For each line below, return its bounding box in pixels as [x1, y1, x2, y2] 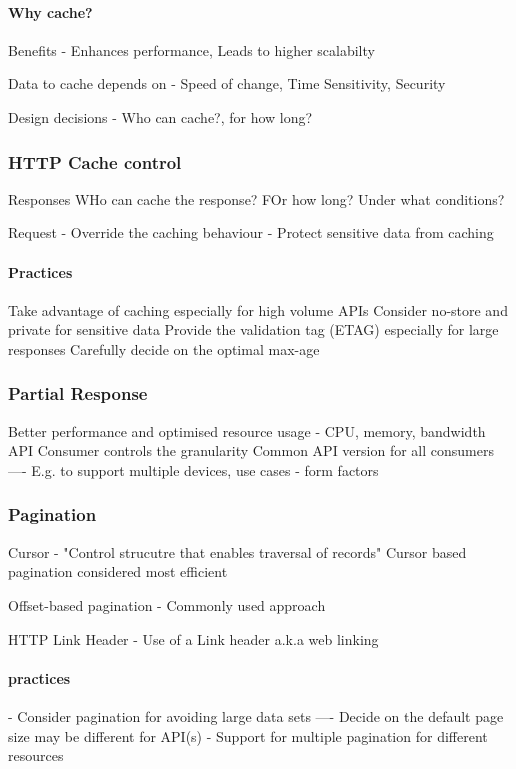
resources [8, 745, 64, 766]
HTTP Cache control [8, 149, 182, 174]
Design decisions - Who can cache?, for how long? [8, 106, 313, 127]
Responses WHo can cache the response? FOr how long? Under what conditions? [8, 188, 505, 209]
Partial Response [8, 381, 148, 406]
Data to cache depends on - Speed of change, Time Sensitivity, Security [8, 73, 446, 94]
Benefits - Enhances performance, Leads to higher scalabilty [8, 39, 375, 60]
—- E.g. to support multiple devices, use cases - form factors [8, 459, 379, 480]
